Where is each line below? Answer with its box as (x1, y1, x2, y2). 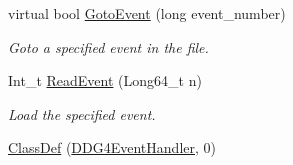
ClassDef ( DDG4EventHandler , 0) (8, 137, 216, 158)
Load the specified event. (8, 103, 156, 124)
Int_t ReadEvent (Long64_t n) (8, 70, 202, 91)
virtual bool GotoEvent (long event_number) (8, 3, 286, 23)
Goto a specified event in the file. (8, 36, 209, 57)
